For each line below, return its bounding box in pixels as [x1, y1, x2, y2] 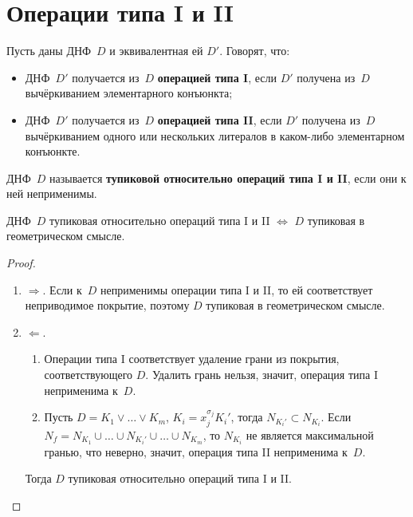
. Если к [42, 281, 82, 298]
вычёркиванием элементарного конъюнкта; [25, 85, 233, 101]
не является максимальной [246, 426, 374, 443]
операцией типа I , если [157, 69, 277, 85]
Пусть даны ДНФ [6, 42, 92, 59]
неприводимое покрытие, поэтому [25, 297, 190, 314]
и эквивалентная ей [109, 42, 203, 59]
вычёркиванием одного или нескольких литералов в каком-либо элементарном [25, 127, 405, 144]
